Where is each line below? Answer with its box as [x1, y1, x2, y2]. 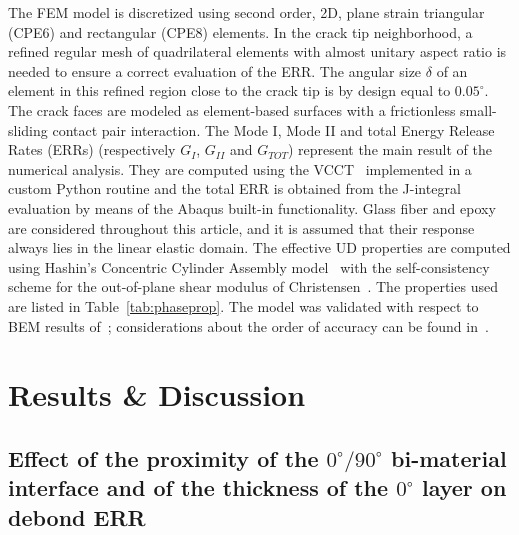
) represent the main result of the [287, 139, 492, 160]
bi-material [391, 442, 507, 473]
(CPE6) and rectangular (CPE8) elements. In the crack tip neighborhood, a [8, 21, 473, 42]
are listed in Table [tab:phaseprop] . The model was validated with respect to [8, 295, 479, 316]
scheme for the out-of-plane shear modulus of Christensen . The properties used [8, 276, 498, 297]
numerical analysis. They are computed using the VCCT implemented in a [8, 158, 472, 179]
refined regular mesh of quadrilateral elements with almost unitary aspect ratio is [8, 41, 507, 62]
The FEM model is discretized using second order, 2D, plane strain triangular [8, 2, 485, 22]
